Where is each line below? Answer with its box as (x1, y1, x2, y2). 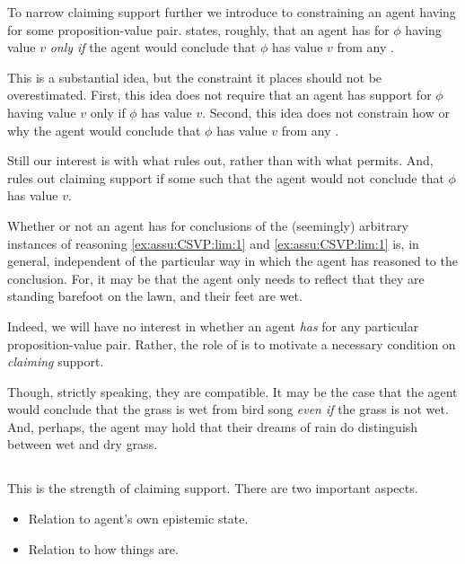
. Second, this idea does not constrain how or (202, 102, 450, 121)
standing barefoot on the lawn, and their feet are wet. (7, 286, 303, 305)
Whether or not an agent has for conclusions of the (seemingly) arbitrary (7, 216, 409, 234)
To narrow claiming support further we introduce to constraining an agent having (7, 3, 456, 21)
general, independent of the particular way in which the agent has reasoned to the (7, 251, 458, 270)
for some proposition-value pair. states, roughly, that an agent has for (7, 20, 390, 39)
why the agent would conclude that (7, 120, 201, 139)
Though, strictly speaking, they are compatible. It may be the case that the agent (7, 382, 458, 401)
